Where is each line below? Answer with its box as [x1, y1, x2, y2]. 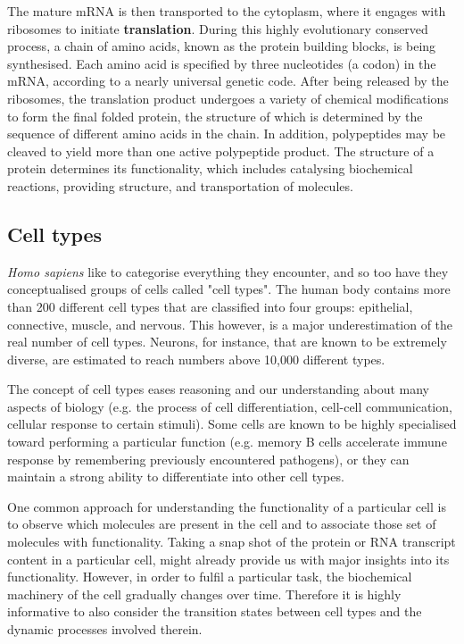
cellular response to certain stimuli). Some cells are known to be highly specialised [7, 414, 457, 433]
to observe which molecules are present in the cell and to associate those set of [7, 514, 436, 533]
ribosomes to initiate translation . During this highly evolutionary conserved [7, 19, 428, 38]
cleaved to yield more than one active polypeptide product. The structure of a [7, 141, 435, 160]
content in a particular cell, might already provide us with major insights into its [7, 549, 450, 568]
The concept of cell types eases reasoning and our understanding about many [7, 380, 430, 398]
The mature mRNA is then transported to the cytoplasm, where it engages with [7, 2, 446, 20]
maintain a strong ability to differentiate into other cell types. [7, 467, 344, 486]
